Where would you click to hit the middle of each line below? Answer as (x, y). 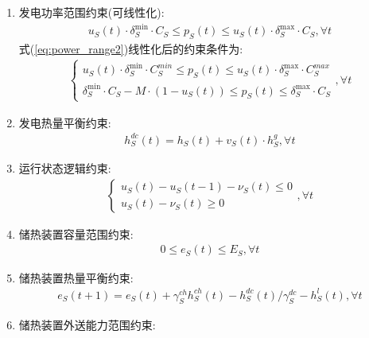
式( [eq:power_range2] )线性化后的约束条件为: (131, 48)
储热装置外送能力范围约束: (87, 325)
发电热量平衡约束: (65, 122)
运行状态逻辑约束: (65, 168)
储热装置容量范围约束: (76, 233)
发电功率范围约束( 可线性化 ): (91, 12)
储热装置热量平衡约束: (76, 277)
